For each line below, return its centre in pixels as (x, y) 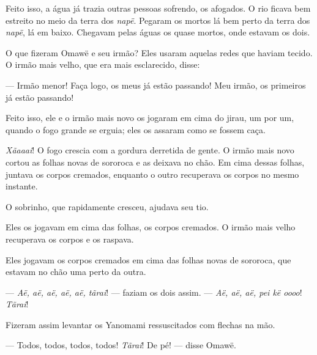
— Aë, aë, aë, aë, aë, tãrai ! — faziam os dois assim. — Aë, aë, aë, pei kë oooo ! (154, 292)
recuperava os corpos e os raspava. (70, 239)
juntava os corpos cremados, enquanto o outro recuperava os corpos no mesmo (152, 174)
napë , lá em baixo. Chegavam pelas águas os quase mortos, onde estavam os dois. (158, 32)
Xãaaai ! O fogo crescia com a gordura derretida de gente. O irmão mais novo (150, 150)
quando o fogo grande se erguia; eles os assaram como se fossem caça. (136, 129)
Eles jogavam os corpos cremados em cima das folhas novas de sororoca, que (148, 259)
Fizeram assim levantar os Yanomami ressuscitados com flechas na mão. (140, 324)
